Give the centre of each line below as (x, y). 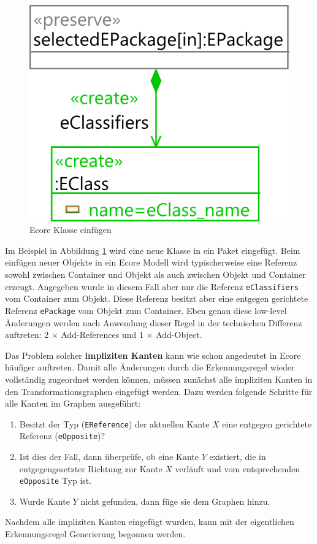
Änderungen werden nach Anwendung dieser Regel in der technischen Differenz (154, 322)
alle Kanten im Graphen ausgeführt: (73, 403)
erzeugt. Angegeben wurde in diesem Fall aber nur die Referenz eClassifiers (152, 286)
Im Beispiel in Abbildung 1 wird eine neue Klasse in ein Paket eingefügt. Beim (153, 250)
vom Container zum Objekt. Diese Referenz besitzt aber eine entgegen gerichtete (157, 298)
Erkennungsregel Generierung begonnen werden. (95, 534)
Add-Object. (179, 335)
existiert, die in (238, 457)
